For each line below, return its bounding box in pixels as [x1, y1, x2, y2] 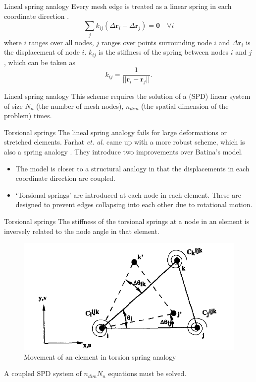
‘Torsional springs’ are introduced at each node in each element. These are [15, 189, 241, 200]
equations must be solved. [108, 368, 187, 379]
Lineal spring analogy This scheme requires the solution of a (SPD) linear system [4, 91, 251, 101]
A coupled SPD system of [4, 368, 82, 379]
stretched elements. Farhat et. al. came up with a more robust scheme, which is [4, 137, 245, 147]
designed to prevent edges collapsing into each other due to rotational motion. [15, 199, 253, 210]
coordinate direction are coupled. [15, 173, 115, 183]
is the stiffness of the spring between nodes [99, 47, 228, 57]
